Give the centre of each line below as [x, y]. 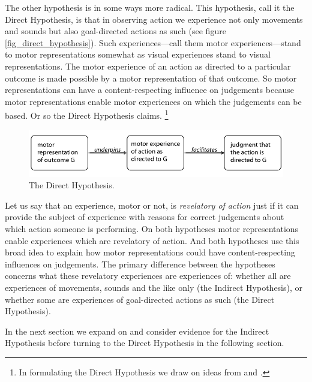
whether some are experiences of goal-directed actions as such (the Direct [140, 299]
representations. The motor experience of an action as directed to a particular [148, 66]
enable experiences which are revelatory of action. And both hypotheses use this [152, 240]
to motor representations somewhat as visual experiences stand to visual [138, 54]
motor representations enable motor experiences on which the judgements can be [153, 101]
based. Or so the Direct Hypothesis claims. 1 [87, 114]
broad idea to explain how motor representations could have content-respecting [150, 252]
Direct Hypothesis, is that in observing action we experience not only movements [154, 19]
